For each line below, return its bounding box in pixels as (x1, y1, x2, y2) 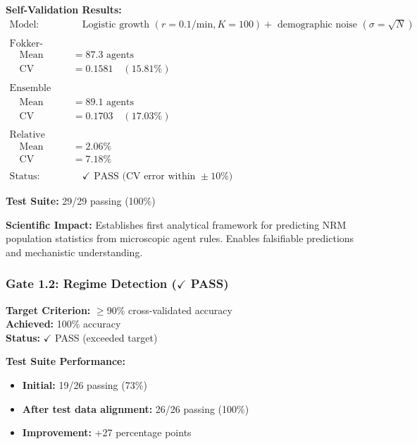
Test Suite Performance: (6, 354, 125, 368)
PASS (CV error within (94, 172, 196, 182)
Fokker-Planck (9, 38, 43, 49)
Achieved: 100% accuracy (6, 316, 121, 331)
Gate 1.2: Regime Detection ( (6, 275, 177, 292)
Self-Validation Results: (6, 2, 122, 16)
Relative (9, 129, 45, 140)
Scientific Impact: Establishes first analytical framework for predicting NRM (6, 217, 347, 232)
